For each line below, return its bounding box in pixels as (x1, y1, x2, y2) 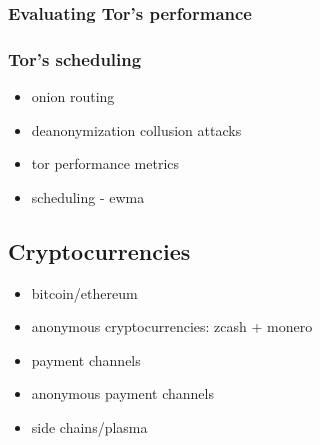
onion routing (31, 86, 115, 107)
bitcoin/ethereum (31, 282, 138, 303)
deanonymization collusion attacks (31, 119, 242, 140)
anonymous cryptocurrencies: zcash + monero (31, 316, 313, 337)
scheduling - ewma (31, 186, 145, 207)
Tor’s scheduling (8, 46, 142, 71)
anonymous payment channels (31, 383, 214, 404)
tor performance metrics (31, 153, 180, 174)
